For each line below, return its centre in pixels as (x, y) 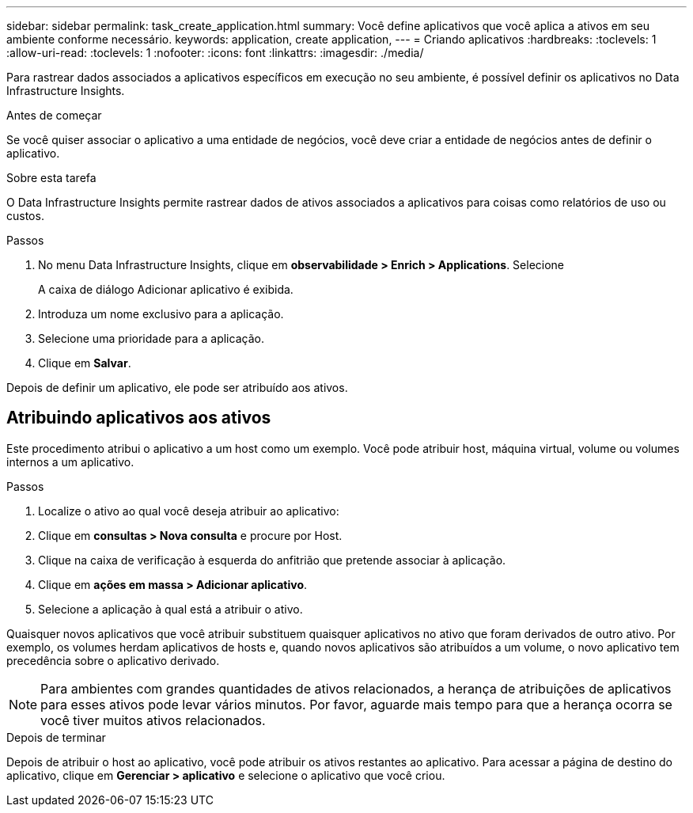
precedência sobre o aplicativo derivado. (113, 660)
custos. (25, 216)
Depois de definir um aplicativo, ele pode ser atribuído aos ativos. (177, 388)
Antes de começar (54, 115)
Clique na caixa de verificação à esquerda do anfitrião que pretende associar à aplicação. (272, 560)
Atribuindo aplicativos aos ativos (139, 418)
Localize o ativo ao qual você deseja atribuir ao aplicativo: (189, 511)
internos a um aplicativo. (70, 462)
